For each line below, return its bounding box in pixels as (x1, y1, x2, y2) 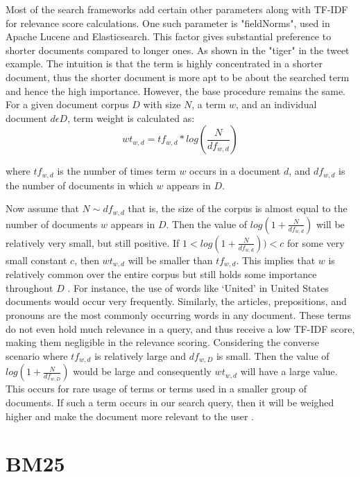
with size (143, 97, 181, 112)
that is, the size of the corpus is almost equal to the (128, 201, 348, 216)
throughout (6, 280, 53, 295)
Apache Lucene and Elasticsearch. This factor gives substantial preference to (6, 29, 332, 44)
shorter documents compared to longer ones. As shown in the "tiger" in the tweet (6, 42, 350, 57)
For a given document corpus (6, 97, 129, 112)
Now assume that (6, 201, 79, 216)
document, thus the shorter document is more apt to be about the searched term (6, 69, 350, 84)
